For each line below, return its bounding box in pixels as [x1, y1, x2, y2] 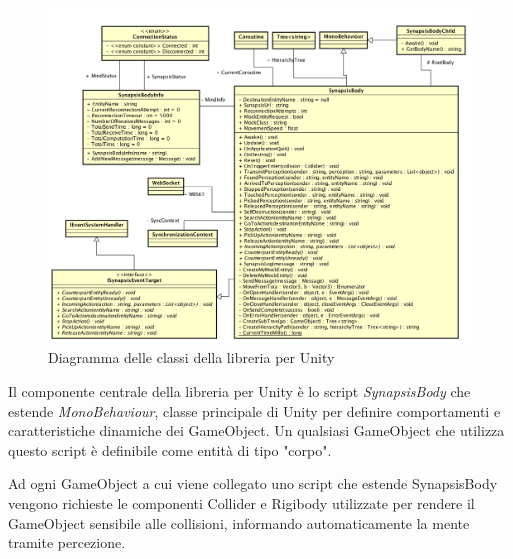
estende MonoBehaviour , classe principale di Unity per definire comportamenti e [8, 400, 501, 421]
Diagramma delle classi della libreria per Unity [48, 347, 335, 368]
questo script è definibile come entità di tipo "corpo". [8, 439, 332, 460]
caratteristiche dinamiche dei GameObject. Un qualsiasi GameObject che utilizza [8, 420, 505, 441]
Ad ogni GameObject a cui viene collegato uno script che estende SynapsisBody [8, 473, 498, 494]
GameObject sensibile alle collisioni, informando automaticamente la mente [8, 512, 470, 533]
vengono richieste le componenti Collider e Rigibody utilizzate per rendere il [8, 492, 475, 513]
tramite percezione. [8, 532, 126, 553]
